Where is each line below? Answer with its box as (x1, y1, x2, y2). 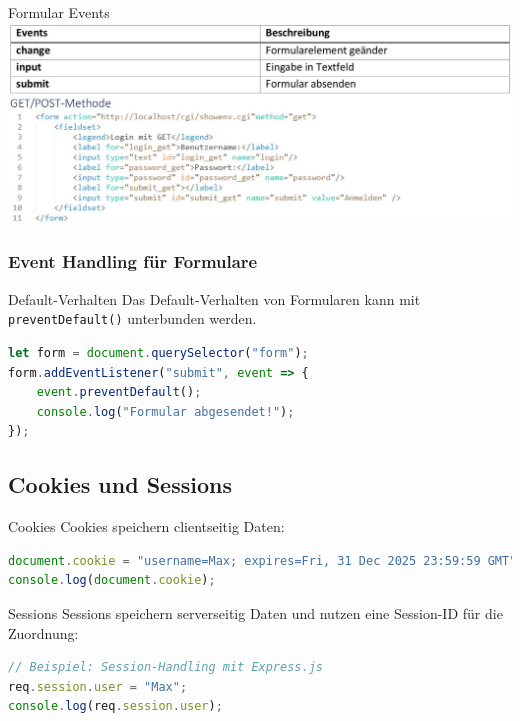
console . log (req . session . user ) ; (8, 699, 223, 714)
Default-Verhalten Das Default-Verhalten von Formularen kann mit (8, 288, 421, 309)
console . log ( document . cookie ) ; (8, 573, 216, 588)
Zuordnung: (8, 622, 79, 643)
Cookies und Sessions (8, 469, 232, 500)
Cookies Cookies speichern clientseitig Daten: (8, 516, 285, 537)
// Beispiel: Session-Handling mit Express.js (8, 660, 323, 675)
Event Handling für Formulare (8, 249, 258, 274)
